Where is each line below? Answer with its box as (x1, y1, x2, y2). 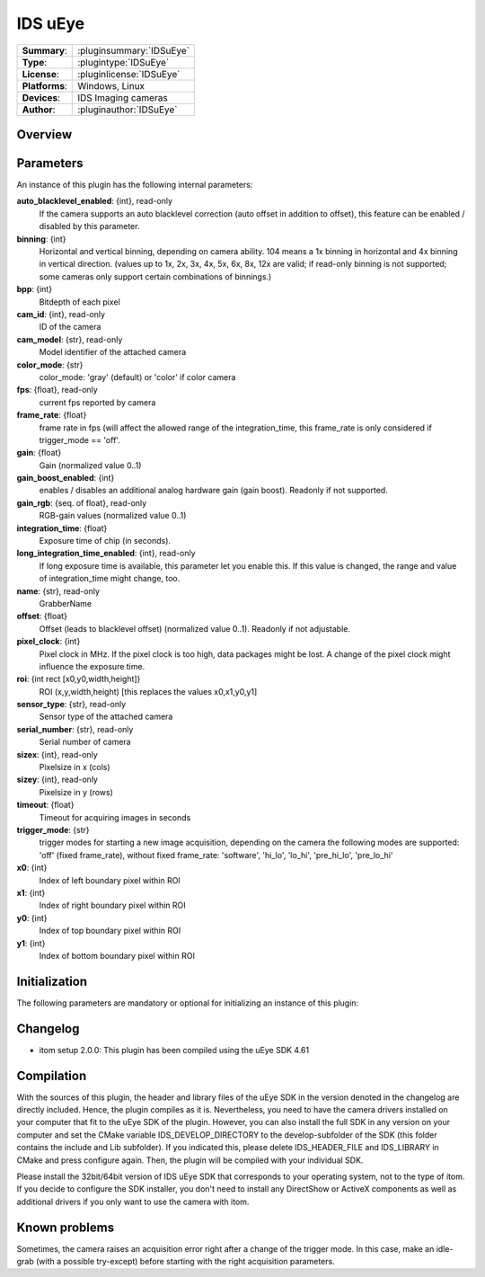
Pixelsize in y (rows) (39, 786, 114, 797)
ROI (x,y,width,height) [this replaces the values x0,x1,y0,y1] (39, 686, 258, 696)
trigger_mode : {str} (16, 825, 90, 835)
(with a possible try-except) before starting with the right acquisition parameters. (36, 1256, 336, 1267)
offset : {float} (16, 611, 67, 622)
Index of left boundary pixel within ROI (39, 874, 181, 885)
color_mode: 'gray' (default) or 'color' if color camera (39, 371, 236, 382)
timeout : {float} (16, 800, 75, 811)
